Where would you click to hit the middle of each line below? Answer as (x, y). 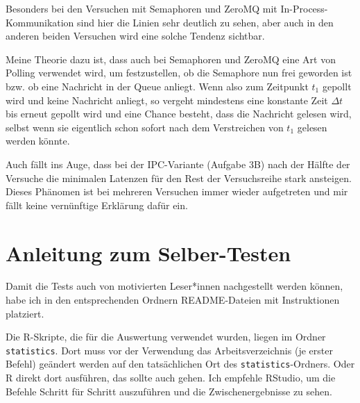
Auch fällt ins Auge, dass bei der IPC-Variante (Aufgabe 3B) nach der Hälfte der (178, 164)
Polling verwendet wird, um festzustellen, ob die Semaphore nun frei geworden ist (179, 73)
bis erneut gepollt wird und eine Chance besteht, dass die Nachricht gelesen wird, (179, 114)
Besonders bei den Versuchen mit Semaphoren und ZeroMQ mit (142, 8)
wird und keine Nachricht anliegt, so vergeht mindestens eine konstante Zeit (167, 100)
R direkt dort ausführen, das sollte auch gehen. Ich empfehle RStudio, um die (171, 378)
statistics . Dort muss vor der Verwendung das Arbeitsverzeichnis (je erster (169, 350)
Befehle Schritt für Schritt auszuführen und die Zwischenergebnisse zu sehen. (169, 391)
